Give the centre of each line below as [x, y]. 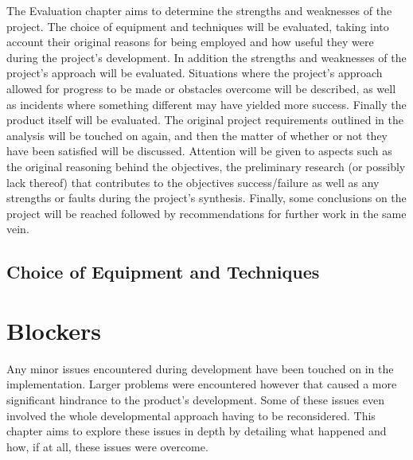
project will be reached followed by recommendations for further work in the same [206, 213]
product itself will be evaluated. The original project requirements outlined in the [205, 120]
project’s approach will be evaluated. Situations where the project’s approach [195, 73]
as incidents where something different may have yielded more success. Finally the [206, 104]
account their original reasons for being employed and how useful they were [190, 42]
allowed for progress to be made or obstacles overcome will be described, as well [201, 88]
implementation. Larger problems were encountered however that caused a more [202, 384]
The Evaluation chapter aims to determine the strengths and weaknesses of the [199, 10]
